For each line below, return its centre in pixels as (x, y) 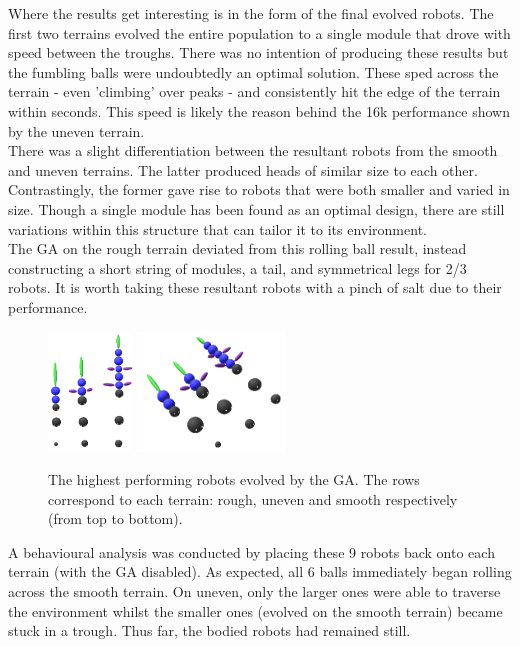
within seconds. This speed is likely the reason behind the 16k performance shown (259, 110)
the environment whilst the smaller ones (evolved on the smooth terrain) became (255, 610)
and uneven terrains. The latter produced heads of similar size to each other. (243, 169)
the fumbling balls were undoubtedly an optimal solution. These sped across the (253, 71)
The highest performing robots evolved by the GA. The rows (234, 479)
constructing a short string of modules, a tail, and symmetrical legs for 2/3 (237, 267)
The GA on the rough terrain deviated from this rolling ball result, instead (237, 248)
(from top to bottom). (115, 518)
